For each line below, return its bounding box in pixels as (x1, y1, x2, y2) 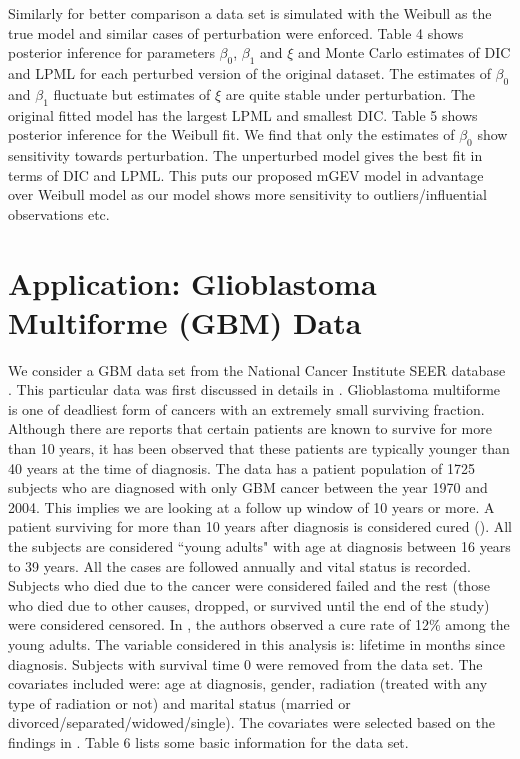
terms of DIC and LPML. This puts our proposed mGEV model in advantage (8, 164, 484, 185)
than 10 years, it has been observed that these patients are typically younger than (8, 438, 510, 459)
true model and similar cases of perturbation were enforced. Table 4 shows (8, 22, 464, 43)
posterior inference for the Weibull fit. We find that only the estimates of (8, 124, 455, 145)
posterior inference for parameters (8, 42, 215, 63)
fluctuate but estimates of (53, 83, 211, 104)
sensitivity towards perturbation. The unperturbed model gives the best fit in (8, 144, 483, 165)
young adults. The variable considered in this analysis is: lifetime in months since (8, 633, 505, 654)
